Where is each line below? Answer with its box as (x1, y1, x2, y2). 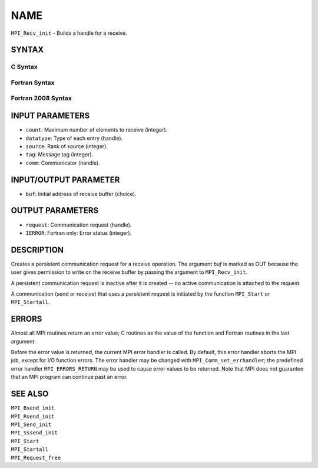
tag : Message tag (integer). (25, 151, 94, 158)
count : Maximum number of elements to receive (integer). (25, 126, 168, 133)
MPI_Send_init (11, 421, 52, 428)
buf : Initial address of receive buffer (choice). (25, 190, 137, 197)
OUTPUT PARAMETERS (11, 205, 99, 215)
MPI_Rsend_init (11, 413, 55, 420)
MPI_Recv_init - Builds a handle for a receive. (11, 30, 127, 37)
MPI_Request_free (11, 454, 61, 461)
